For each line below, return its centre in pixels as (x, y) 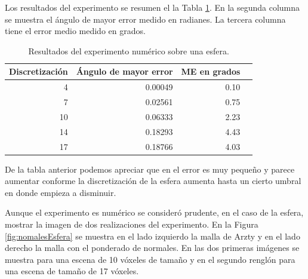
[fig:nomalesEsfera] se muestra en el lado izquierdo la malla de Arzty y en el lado (153, 236)
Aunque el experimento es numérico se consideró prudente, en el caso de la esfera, (154, 212)
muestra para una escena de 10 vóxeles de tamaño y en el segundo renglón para (150, 259)
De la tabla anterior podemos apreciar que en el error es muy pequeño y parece (150, 169)
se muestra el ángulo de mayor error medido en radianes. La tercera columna (145, 19)
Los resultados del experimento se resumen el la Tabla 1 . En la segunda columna (153, 7)
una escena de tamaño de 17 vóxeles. (72, 271)
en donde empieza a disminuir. (61, 192)
